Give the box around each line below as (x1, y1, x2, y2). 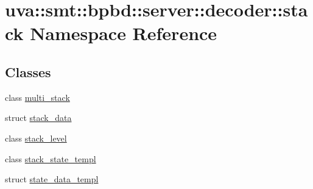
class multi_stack (5, 91, 70, 103)
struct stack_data (5, 111, 72, 124)
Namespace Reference (30, 21, 217, 46)
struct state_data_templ (5, 173, 99, 185)
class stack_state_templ (5, 152, 96, 165)
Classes (5, 62, 51, 81)
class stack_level (5, 131, 67, 144)
